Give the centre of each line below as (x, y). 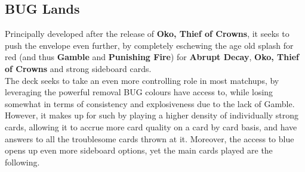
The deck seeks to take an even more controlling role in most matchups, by (142, 80)
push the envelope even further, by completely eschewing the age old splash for (149, 45)
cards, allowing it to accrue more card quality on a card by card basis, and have (151, 126)
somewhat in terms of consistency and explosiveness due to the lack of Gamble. (150, 103)
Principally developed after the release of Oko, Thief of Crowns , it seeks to (147, 34)
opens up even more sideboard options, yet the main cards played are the (139, 150)
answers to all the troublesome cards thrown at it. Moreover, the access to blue (150, 138)
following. (22, 162)
